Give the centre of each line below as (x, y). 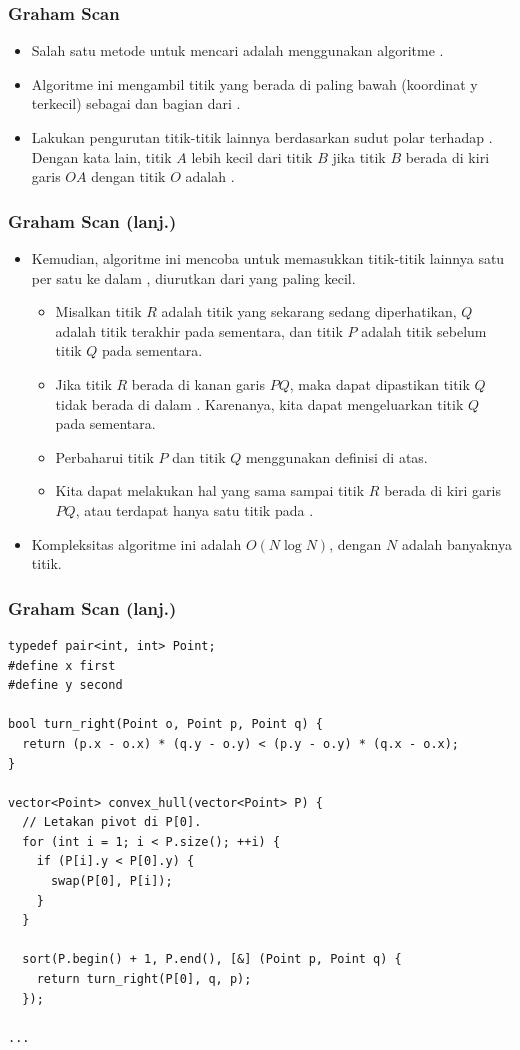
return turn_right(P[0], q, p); (144, 979)
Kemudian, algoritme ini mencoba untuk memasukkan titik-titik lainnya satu (268, 258)
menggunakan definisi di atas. (336, 456)
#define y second (65, 685)
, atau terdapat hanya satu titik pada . (194, 509)
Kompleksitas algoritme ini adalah (136, 543)
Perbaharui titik (104, 456)
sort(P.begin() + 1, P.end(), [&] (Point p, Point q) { (212, 959)
